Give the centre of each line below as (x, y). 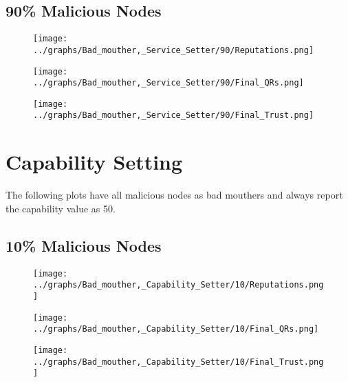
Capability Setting (94, 162)
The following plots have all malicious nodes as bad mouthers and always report (174, 195)
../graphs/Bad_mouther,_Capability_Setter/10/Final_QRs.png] (176, 329)
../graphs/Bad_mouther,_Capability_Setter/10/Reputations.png (178, 285)
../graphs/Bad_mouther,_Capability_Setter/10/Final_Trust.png (178, 362)
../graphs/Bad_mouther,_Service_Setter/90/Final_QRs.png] (168, 83)
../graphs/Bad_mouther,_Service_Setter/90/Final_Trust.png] (174, 115)
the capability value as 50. (61, 208)
